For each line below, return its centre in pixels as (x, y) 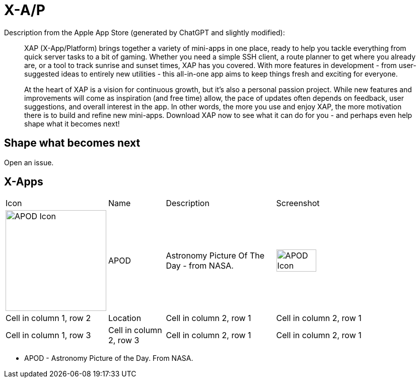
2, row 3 (124, 340)
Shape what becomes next (72, 143)
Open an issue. (29, 162)
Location (125, 318)
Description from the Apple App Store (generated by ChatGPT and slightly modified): (145, 32)
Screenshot (298, 203)
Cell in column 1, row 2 (48, 318)
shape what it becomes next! (72, 123)
